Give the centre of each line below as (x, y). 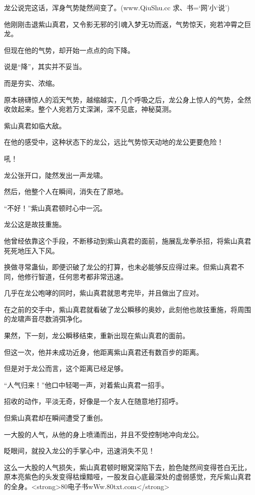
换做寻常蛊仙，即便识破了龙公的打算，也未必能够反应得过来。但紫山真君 (121, 267)
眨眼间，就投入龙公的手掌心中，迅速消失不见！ (79, 451)
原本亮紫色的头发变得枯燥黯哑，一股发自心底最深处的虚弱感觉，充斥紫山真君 (127, 477)
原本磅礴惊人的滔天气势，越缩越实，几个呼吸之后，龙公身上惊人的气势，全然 (127, 99)
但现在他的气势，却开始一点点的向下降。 (69, 50)
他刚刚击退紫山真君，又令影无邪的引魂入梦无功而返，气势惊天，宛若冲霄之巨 (127, 24)
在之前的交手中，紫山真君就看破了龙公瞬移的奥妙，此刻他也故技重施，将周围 (127, 309)
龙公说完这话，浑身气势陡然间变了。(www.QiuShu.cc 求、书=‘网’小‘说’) (117, 7)
